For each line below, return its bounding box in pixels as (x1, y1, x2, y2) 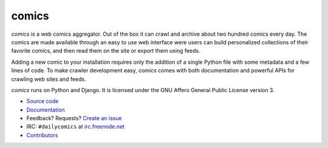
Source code (26, 98, 59, 105)
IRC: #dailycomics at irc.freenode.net (26, 123, 125, 130)
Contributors (26, 131, 58, 139)
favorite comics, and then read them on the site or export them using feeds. (11, 47, 200, 55)
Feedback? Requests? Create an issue (26, 115, 122, 122)
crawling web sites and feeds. (11, 75, 86, 82)
